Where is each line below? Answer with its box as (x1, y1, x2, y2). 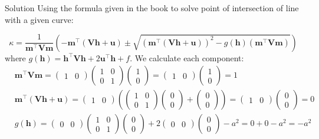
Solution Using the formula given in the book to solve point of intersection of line (5, 2, 299, 14)
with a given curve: (5, 13, 74, 25)
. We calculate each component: (130, 51, 244, 64)
